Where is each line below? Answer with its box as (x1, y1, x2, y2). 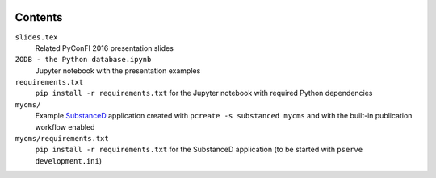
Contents (15, 10, 63, 24)
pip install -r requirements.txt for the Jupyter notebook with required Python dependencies (35, 89, 373, 98)
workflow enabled (35, 122, 95, 132)
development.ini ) (35, 155, 103, 165)
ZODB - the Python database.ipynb (15, 55, 152, 64)
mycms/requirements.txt (15, 134, 109, 143)
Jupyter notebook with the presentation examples (35, 65, 201, 76)
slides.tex (15, 32, 58, 42)
